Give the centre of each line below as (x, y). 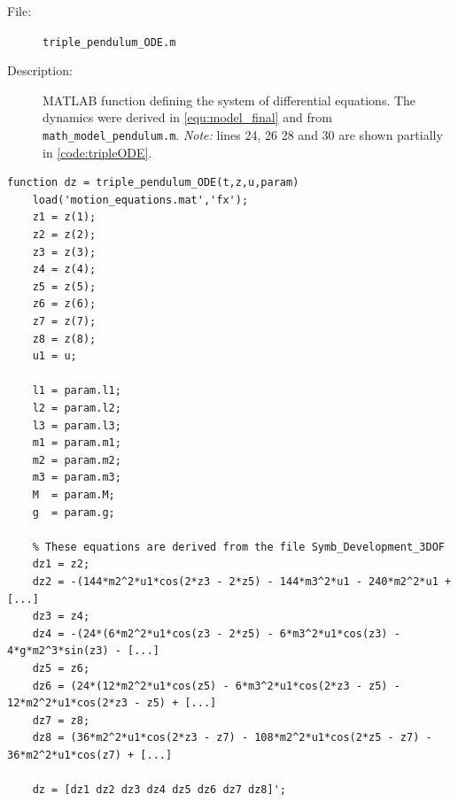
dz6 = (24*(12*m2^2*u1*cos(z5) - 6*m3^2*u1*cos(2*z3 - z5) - (216, 686)
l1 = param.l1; (77, 391)
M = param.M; (74, 494)
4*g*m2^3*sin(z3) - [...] (83, 651)
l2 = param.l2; (77, 408)
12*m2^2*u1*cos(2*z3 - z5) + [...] (112, 703)
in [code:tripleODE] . (97, 152)
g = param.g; (74, 512)
